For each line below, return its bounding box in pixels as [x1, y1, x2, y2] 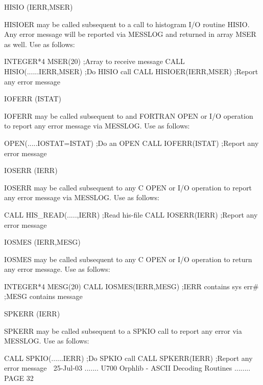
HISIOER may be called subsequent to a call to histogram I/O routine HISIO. [4, 18, 250, 29]
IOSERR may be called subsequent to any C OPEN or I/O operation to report [4, 182, 252, 193]
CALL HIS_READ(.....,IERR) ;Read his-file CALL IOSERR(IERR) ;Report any [4, 209, 258, 220]
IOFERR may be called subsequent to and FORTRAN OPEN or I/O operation [4, 110, 253, 121]
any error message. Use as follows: [4, 264, 110, 274]
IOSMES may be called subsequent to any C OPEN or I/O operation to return [4, 253, 252, 264]
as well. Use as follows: [4, 38, 75, 49]
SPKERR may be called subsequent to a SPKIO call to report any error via [4, 325, 242, 336]
